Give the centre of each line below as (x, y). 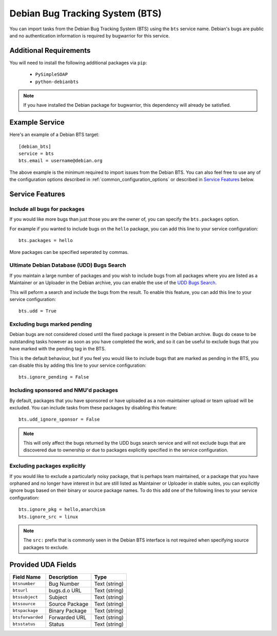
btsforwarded (28, 617)
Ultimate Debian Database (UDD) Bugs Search (68, 265)
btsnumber (24, 584)
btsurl (20, 591)
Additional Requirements (50, 51)
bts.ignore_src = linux (48, 516)
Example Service (37, 122)
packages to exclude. (46, 547)
